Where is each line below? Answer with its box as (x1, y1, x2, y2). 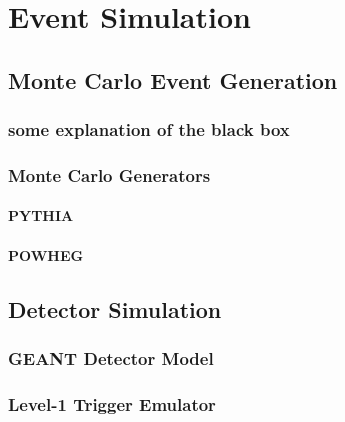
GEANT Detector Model (8, 345, 214, 370)
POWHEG (8, 244, 84, 265)
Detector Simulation (8, 293, 222, 324)
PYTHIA (8, 205, 74, 226)
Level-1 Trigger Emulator (8, 391, 216, 416)
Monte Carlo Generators (8, 162, 211, 187)
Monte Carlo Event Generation (8, 64, 338, 95)
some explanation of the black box (8, 117, 290, 142)
